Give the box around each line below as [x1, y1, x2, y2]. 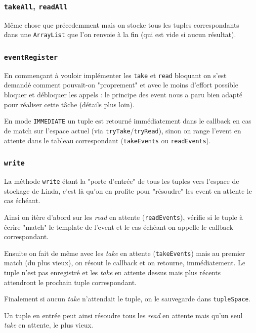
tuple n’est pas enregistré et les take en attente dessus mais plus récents [4, 267, 221, 277]
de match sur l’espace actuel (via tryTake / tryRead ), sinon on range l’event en [4, 125, 241, 135]
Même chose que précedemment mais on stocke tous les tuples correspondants [4, 19, 239, 30]
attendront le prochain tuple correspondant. [4, 277, 137, 287]
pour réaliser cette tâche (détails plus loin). [4, 99, 135, 109]
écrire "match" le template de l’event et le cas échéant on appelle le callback [4, 221, 233, 232]
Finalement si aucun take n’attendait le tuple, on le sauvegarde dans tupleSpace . [4, 293, 251, 304]
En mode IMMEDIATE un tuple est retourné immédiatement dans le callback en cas [4, 116, 252, 126]
